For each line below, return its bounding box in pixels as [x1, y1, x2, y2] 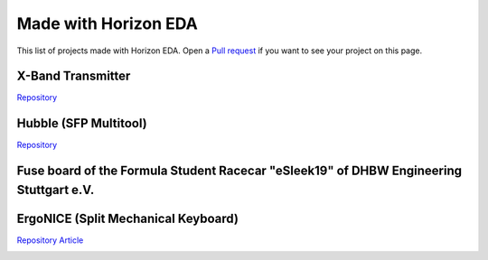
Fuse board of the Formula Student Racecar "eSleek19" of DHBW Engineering [16, 163, 463, 179]
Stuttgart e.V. [16, 181, 95, 198]
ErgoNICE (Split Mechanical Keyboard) [16, 210, 239, 226]
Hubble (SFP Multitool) [16, 116, 148, 131]
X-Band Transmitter [16, 69, 131, 84]
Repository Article [16, 235, 84, 246]
